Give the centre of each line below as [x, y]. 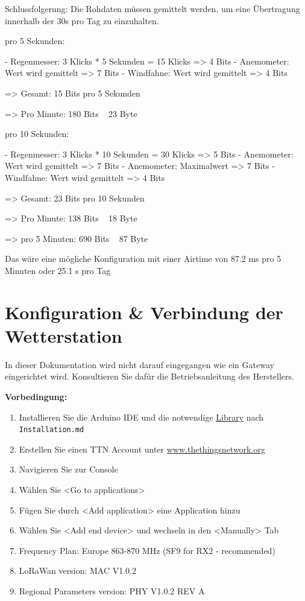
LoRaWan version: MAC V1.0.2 [77, 571]
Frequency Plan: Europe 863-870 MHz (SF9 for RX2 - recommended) [147, 550]
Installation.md [52, 430]
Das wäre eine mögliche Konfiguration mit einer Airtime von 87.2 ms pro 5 [143, 259]
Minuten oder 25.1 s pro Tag [58, 270]
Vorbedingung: [36, 396]
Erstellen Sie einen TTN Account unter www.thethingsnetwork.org [142, 449]
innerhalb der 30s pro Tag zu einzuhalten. [82, 20]
